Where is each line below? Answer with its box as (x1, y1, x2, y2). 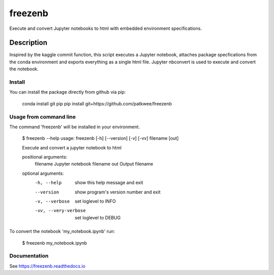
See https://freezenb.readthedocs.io (9, 263, 86, 269)
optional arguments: (22, 170, 64, 176)
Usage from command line (9, 113, 76, 120)
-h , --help (35, 180, 62, 186)
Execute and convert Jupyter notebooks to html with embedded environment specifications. (9, 25, 202, 31)
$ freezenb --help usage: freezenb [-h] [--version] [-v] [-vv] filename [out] (22, 135, 179, 141)
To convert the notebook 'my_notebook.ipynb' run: (9, 228, 115, 234)
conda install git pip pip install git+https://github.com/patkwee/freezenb (22, 100, 172, 106)
